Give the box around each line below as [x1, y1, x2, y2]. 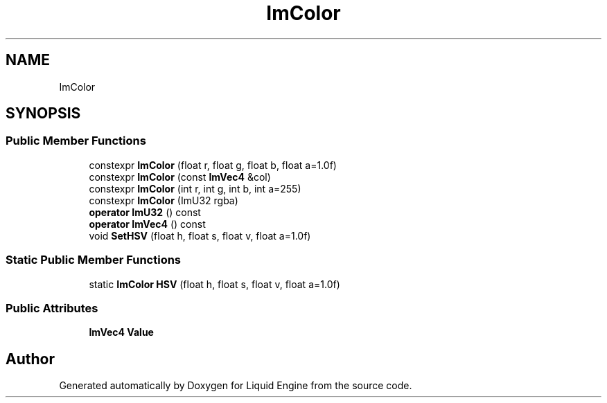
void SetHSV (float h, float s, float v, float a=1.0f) [89, 229, 311, 242]
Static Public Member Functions [6, 253, 182, 267]
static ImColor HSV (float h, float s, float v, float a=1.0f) [89, 278, 340, 290]
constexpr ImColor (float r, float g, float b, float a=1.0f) [89, 159, 337, 171]
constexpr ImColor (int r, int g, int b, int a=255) [89, 182, 301, 195]
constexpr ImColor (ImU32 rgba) [89, 194, 238, 206]
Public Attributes [6, 301, 98, 315]
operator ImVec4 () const [89, 217, 206, 230]
